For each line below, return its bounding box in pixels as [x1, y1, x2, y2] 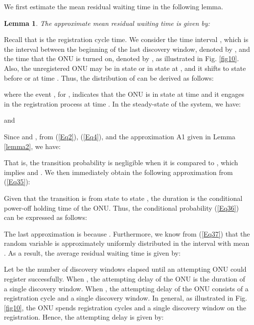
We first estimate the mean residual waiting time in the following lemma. [4, 1, 223, 11]
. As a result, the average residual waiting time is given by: [4, 247, 181, 258]
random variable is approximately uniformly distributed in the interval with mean [4, 238, 250, 248]
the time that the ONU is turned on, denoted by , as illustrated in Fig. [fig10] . [4, 53, 239, 64]
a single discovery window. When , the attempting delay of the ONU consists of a [4, 283, 249, 293]
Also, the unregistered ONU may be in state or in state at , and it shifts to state [4, 63, 246, 73]
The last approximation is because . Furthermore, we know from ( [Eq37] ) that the [4, 228, 250, 238]
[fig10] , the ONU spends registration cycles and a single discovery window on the [4, 302, 246, 312]
